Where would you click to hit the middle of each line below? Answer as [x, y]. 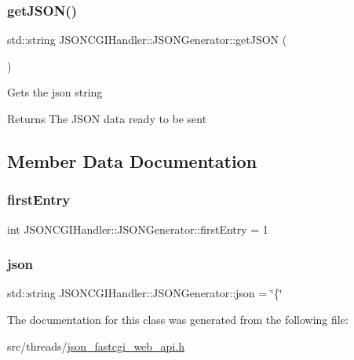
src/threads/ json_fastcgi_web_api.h [96, 345]
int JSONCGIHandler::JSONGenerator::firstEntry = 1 [138, 229]
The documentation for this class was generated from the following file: [178, 319]
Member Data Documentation [132, 160]
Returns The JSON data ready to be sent [107, 118]
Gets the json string [55, 92]
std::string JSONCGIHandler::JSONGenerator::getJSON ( [147, 40]
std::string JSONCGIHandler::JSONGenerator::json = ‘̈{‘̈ [145, 293]
